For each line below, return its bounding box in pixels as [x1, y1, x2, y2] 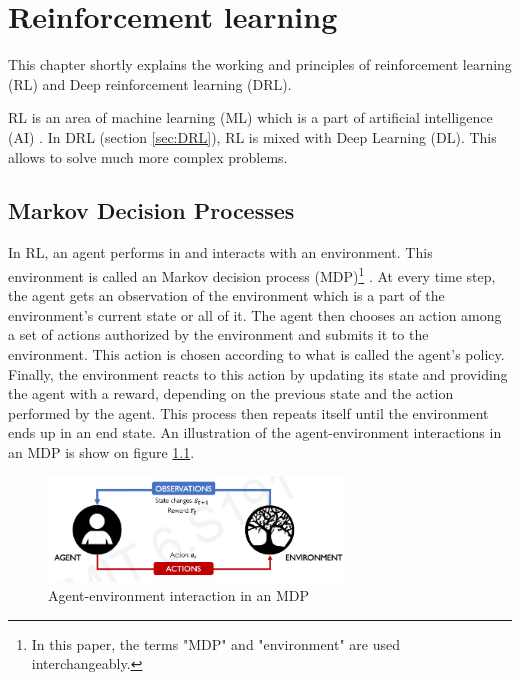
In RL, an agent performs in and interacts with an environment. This [8, 242, 433, 263]
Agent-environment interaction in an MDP [48, 585, 310, 606]
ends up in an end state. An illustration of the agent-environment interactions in [8, 422, 502, 443]
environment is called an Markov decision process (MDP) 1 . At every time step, [8, 262, 496, 286]
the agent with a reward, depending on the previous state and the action [8, 383, 454, 404]
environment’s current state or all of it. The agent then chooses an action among [8, 304, 502, 325]
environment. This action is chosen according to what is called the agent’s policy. [8, 343, 505, 364]
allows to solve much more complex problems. [8, 146, 288, 167]
